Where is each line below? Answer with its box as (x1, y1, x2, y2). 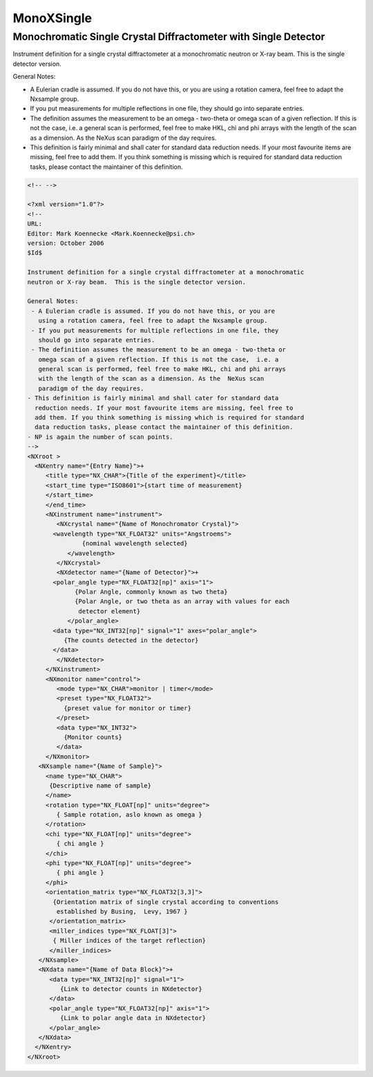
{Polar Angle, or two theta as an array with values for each (75, 597, 290, 606)
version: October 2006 (27, 239, 104, 247)
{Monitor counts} (63, 733, 122, 741)
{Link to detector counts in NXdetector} (59, 985, 203, 993)
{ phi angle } (56, 869, 104, 877)
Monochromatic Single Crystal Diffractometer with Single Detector (12, 30, 325, 43)
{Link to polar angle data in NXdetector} (59, 1014, 207, 1022)
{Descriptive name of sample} (49, 781, 152, 789)
